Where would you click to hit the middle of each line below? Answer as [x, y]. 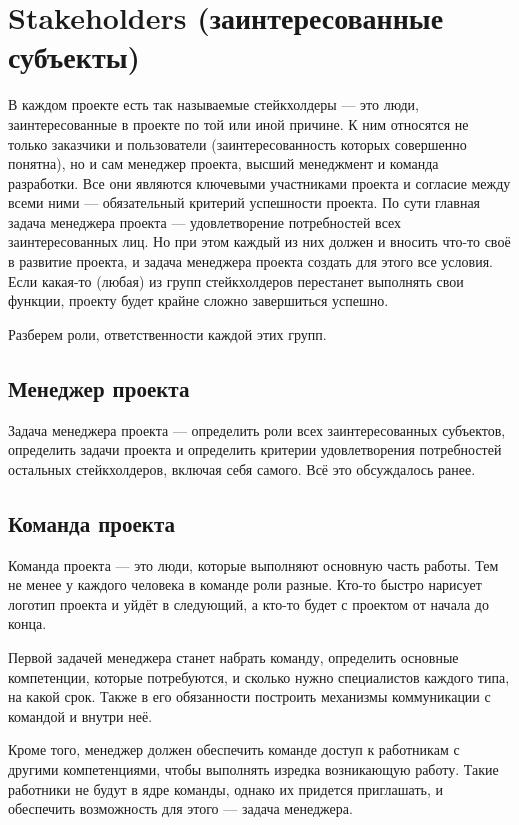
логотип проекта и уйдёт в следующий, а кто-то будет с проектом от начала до [248, 603]
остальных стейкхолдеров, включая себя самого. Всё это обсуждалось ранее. [242, 468]
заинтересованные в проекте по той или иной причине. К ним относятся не [238, 123]
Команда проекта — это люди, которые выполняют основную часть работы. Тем [253, 564]
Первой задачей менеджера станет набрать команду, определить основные [233, 657]
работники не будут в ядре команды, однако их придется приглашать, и [225, 788]
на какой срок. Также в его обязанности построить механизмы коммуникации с [249, 696]
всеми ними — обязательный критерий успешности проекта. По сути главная [244, 202]
